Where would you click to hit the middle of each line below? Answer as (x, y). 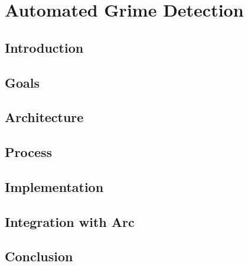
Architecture (44, 117)
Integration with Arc (70, 221)
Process (29, 152)
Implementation (54, 186)
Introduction (44, 47)
